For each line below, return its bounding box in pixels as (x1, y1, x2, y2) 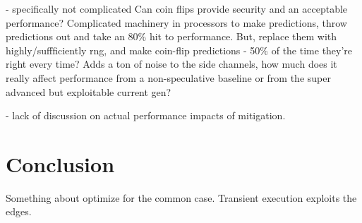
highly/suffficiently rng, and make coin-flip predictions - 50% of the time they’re (6, 42, 353, 57)
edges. (6, 204, 32, 219)
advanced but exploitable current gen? (6, 84, 171, 99)
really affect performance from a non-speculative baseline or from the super (6, 70, 331, 85)
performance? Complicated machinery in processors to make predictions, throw (6, 15, 347, 30)
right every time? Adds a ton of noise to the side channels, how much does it (6, 56, 337, 71)
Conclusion (6, 149, 115, 178)
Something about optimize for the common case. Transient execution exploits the (6, 190, 357, 205)
